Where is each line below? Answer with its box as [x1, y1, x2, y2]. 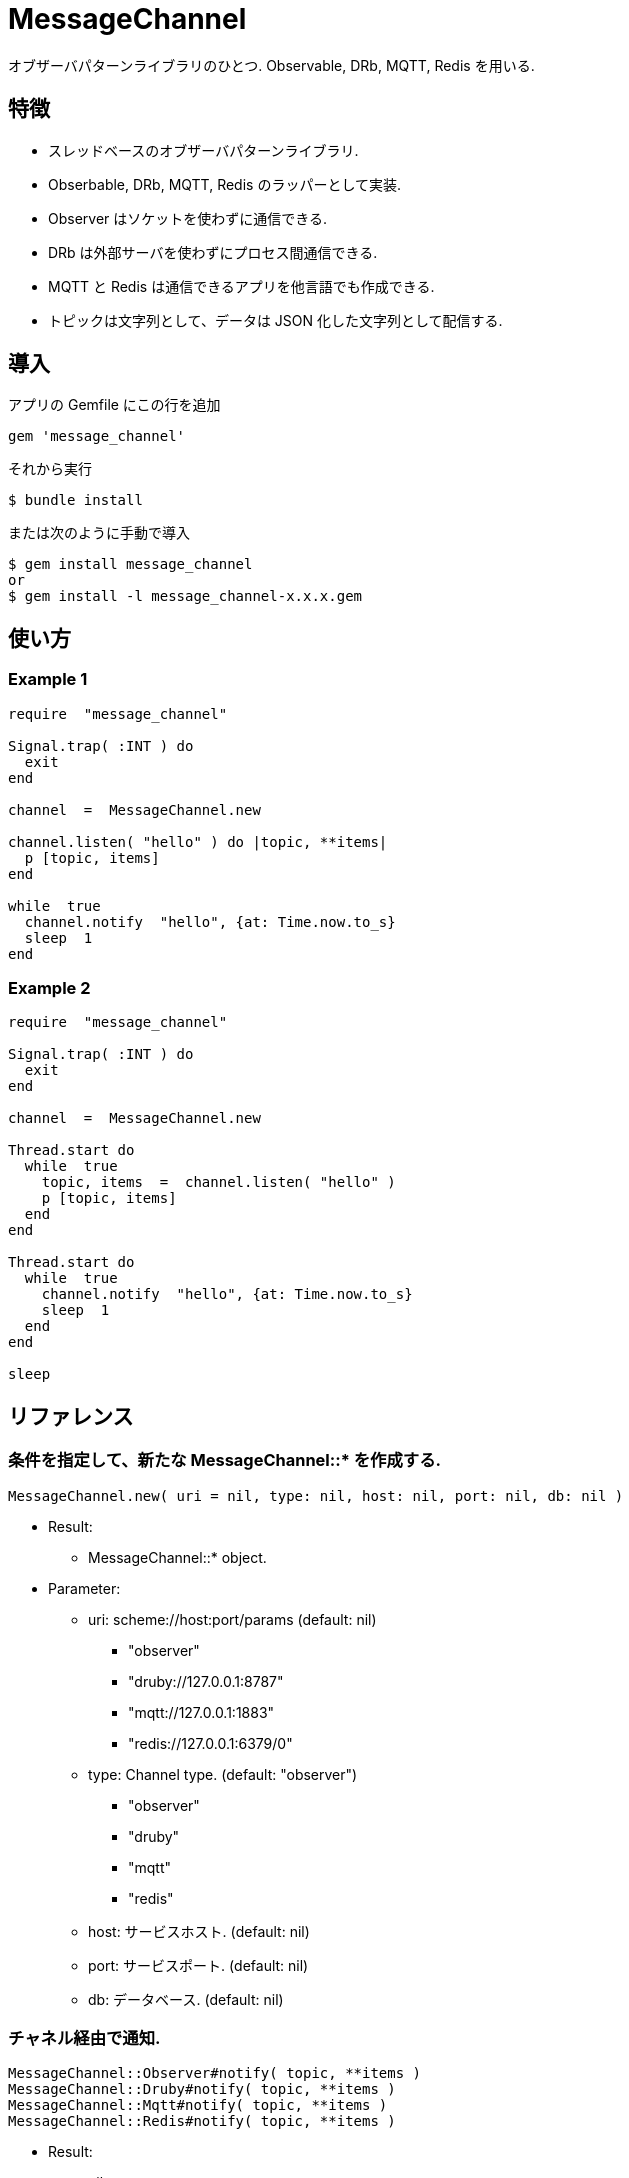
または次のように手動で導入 [8, 524, 190, 542]
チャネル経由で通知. [8, 2028, 161, 2048]
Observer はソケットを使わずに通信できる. [48, 209, 328, 227]
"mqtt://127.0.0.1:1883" [128, 1703, 275, 1721]
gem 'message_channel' [8, 428, 186, 445]
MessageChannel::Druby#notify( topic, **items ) [8, 2081, 396, 2098]
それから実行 [8, 460, 92, 478]
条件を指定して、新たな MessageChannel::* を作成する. [8, 1450, 441, 1471]
